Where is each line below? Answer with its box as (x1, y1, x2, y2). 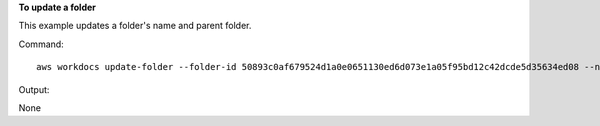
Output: (18, 83, 50, 95)
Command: (18, 38, 64, 50)
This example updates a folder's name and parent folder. (18, 20, 252, 32)
